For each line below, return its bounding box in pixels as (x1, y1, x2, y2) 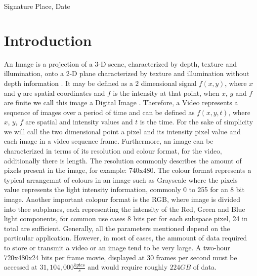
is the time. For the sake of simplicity (140, 117, 253, 127)
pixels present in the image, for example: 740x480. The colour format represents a (4, 165, 252, 175)
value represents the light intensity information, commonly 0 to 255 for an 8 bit (4, 184, 245, 195)
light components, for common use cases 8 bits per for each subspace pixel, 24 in (4, 213, 248, 224)
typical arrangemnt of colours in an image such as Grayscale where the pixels (4, 174, 238, 185)
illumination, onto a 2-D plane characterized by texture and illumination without (4, 68, 250, 79)
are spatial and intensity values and (25, 117, 133, 127)
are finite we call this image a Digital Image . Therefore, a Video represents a (4, 97, 238, 108)
